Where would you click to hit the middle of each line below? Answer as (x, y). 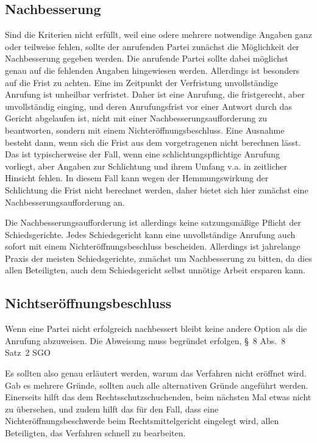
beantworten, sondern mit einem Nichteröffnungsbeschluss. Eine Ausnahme (145, 130)
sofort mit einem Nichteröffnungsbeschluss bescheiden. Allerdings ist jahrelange (153, 246)
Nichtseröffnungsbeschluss (88, 303)
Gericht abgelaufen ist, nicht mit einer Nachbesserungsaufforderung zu (136, 118)
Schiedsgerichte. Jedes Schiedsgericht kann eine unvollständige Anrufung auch (150, 234)
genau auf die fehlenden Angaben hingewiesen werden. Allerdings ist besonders (152, 70)
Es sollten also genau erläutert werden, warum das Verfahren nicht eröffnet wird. (156, 373)
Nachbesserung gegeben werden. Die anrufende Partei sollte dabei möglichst (147, 58)
